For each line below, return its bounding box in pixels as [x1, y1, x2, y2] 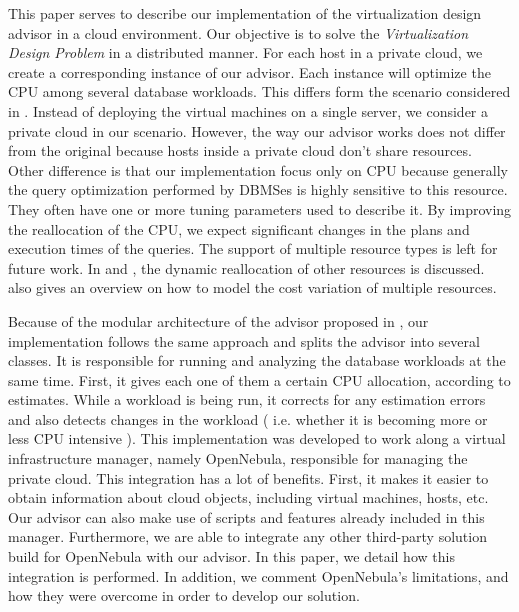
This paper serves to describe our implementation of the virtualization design [8, 3, 482, 23]
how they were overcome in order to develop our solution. [8, 585, 360, 606]
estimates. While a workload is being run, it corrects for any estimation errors [8, 389, 486, 410]
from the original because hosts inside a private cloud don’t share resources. [8, 140, 472, 161]
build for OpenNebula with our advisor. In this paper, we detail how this [8, 546, 455, 567]
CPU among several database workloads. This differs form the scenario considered [8, 81, 511, 102]
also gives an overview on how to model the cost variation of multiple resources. [8, 277, 497, 298]
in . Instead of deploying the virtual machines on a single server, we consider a [8, 100, 489, 121]
